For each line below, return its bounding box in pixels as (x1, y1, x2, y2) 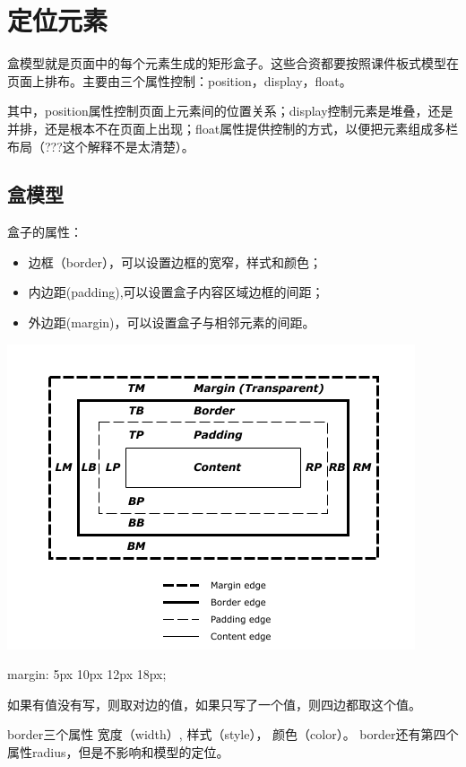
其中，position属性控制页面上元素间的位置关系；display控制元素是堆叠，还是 (7, 101, 453, 120)
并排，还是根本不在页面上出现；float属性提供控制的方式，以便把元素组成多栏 (7, 118, 459, 137)
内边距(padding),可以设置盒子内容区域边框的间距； (28, 283, 324, 301)
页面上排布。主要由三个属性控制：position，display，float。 (7, 71, 352, 90)
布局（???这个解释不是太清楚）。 (7, 136, 194, 155)
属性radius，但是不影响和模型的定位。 (7, 743, 229, 762)
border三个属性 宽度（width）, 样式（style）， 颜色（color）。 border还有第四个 (7, 725, 459, 744)
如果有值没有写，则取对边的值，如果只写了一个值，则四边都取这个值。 (7, 694, 421, 713)
